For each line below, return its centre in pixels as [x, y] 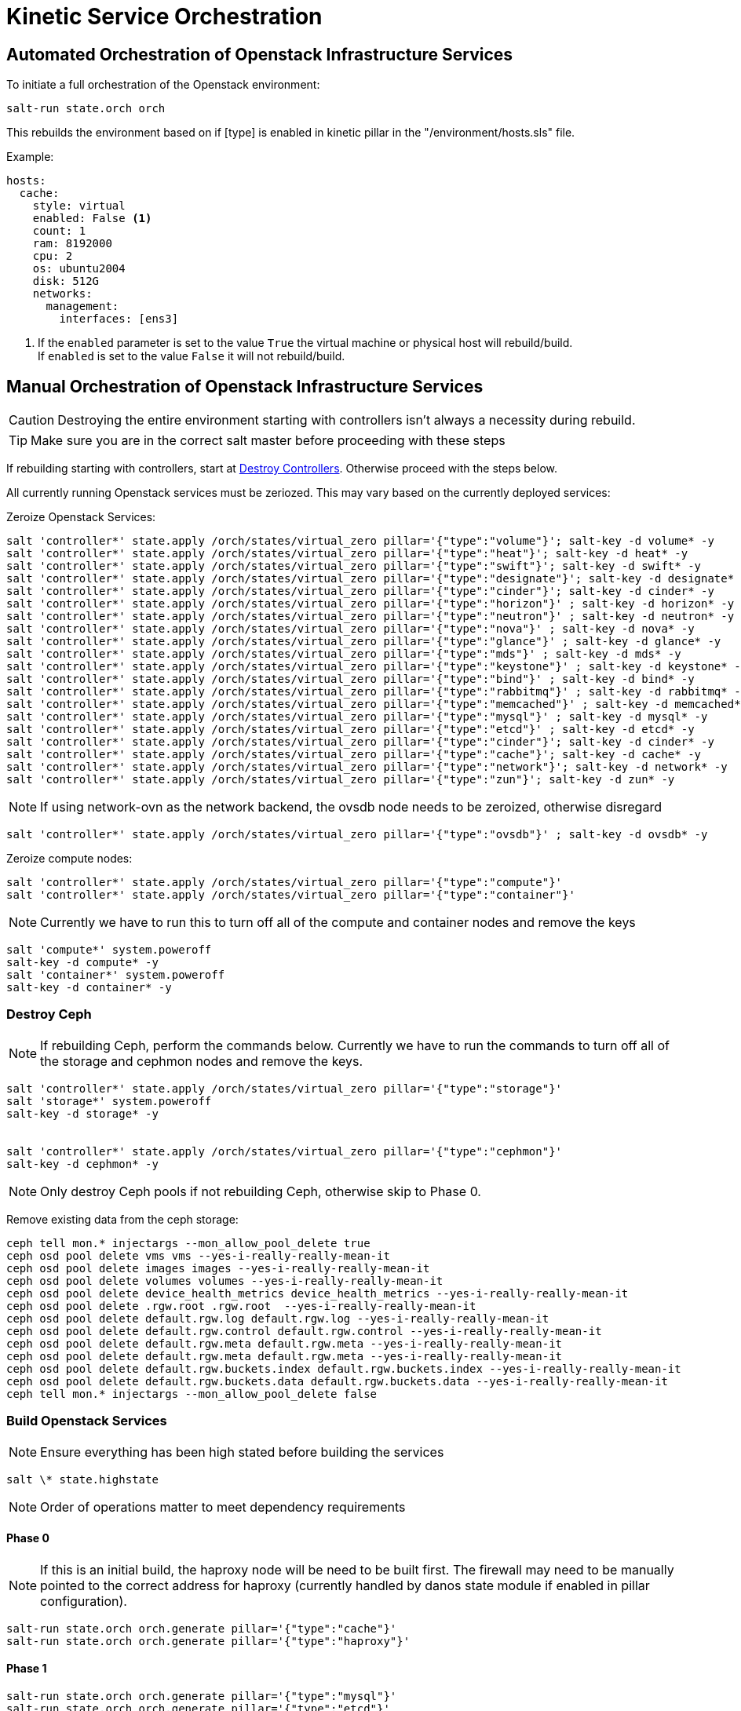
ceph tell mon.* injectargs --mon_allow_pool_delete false [192, 1394]
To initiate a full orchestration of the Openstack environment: [163, 85]
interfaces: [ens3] [119, 319]
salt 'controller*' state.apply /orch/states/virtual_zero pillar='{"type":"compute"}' [285, 883]
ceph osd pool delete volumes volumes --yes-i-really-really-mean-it [225, 1281]
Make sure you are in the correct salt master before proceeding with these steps [268, 441]
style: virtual [79, 206]
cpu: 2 [53, 256]
